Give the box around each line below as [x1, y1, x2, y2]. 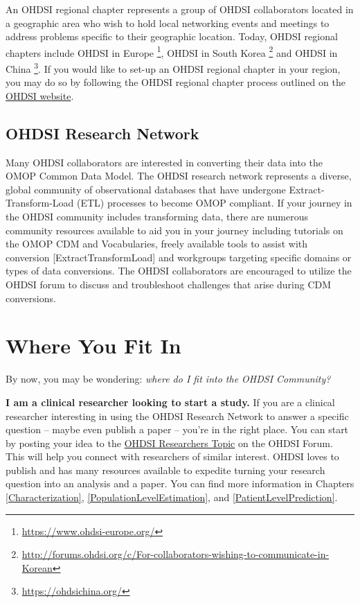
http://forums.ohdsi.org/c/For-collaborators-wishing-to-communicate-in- [21, 547, 330, 561]
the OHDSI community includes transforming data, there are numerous [6, 209, 308, 224]
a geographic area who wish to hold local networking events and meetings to [6, 15, 330, 30]
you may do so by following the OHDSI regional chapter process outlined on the [6, 75, 345, 89]
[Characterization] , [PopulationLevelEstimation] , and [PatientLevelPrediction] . [6, 490, 338, 505]
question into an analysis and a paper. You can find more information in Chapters [6, 476, 354, 491]
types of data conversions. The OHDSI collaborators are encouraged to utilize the [6, 263, 352, 278]
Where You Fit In [6, 331, 181, 360]
